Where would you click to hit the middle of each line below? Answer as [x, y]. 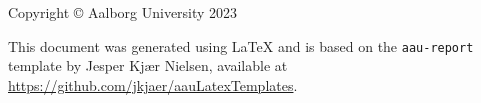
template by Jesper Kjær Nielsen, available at [148, 65]
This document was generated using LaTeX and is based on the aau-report [241, 45]
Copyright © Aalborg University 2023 [123, 12]
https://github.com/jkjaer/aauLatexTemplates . [153, 84]
